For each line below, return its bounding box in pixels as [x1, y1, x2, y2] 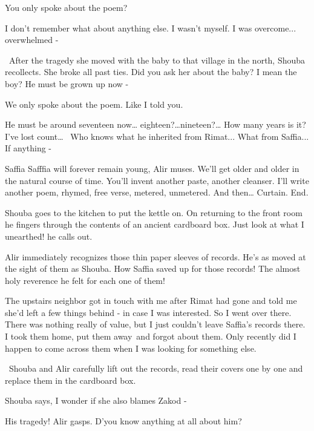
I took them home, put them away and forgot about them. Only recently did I [5, 330, 296, 343]
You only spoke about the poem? [5, 1, 128, 13]
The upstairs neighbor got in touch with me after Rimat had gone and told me [5, 294, 297, 307]
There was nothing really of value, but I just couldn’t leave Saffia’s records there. [5, 318, 306, 331]
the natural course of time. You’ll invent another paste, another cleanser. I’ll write [5, 174, 309, 186]
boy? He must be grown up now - [5, 77, 129, 90]
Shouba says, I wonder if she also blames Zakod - [5, 394, 187, 407]
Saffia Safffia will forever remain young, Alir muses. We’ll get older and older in [5, 162, 299, 174]
